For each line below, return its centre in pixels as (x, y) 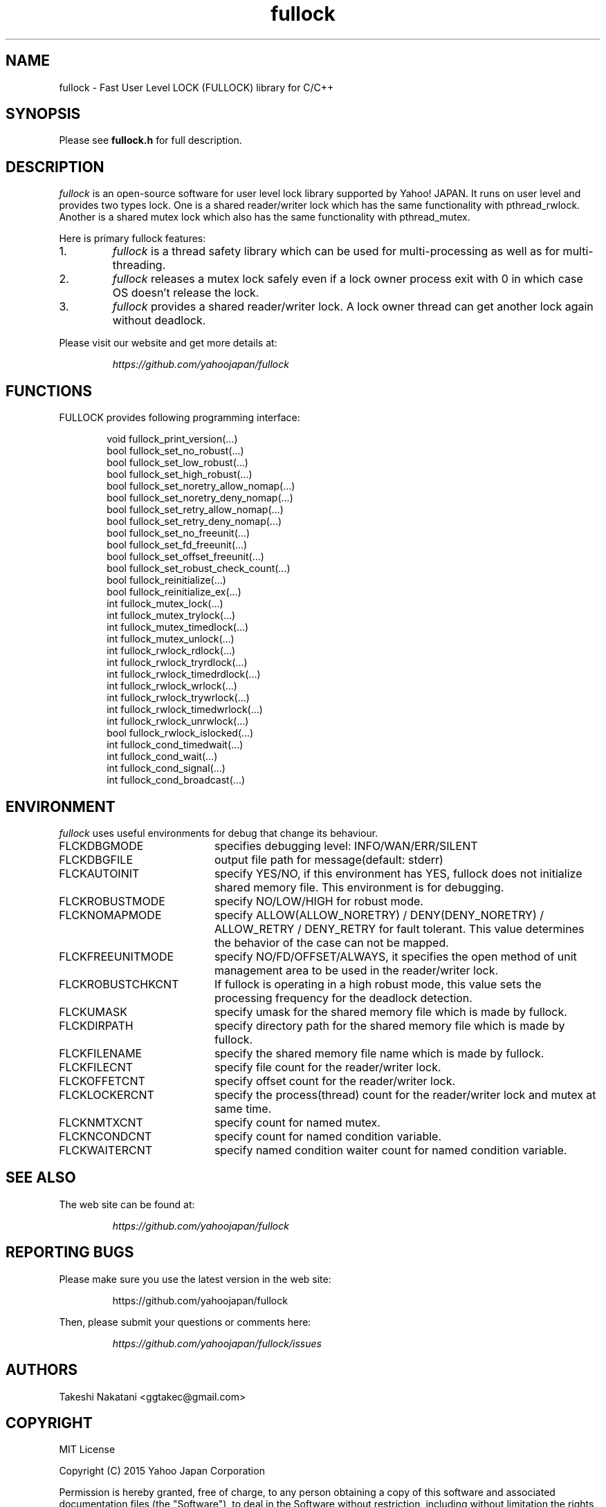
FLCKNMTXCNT (101, 1122)
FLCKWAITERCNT (106, 1150)
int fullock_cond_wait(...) (162, 757)
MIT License (87, 1450)
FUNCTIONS (49, 391)
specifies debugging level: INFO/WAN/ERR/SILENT (346, 845)
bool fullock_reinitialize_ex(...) (174, 592)
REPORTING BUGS (70, 1252)
